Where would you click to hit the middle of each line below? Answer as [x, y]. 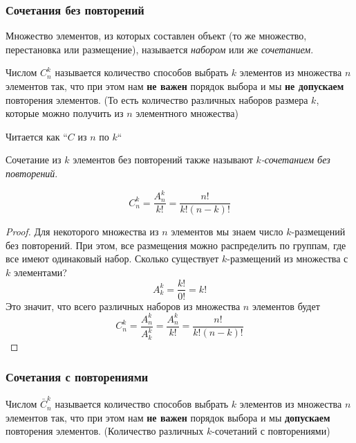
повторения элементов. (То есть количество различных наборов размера [157, 99]
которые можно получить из [65, 113]
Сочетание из [34, 160]
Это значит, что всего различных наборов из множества [123, 306]
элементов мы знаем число [227, 232]
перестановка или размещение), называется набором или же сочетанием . [160, 49]
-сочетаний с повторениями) [271, 431]
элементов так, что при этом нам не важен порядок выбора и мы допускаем [168, 417]
